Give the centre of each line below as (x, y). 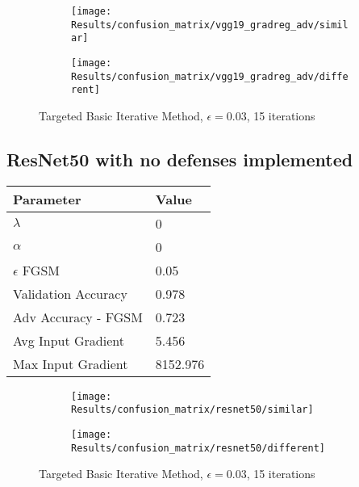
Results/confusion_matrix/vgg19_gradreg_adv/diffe (210, 76)
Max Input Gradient (71, 363)
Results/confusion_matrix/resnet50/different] (198, 448)
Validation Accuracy (70, 293)
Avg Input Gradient (69, 340)
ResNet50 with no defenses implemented (180, 159)
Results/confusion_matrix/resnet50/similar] (192, 410)
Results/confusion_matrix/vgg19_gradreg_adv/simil (210, 25)
